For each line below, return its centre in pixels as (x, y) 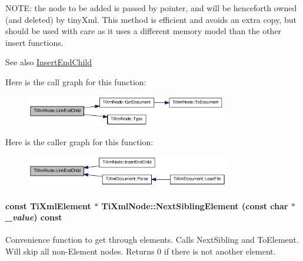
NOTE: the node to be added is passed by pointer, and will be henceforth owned (151, 8)
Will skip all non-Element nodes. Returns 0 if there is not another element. (141, 251)
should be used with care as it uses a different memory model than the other (144, 31)
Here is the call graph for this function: (76, 81)
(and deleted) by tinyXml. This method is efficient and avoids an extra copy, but (151, 19)
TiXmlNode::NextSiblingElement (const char (195, 205)
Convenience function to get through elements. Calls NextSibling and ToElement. (152, 240)
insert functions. (34, 42)
